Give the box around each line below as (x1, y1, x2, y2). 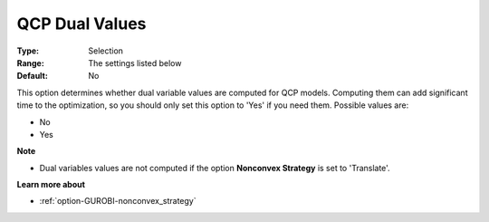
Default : (16, 71, 49, 82)
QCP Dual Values (16, 14, 147, 34)
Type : (16, 45, 40, 56)
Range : (16, 57, 44, 68)
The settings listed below (88, 57, 182, 68)
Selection (88, 45, 124, 56)
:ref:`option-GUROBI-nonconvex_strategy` (39, 196, 197, 207)
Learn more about (16, 179, 86, 190)
